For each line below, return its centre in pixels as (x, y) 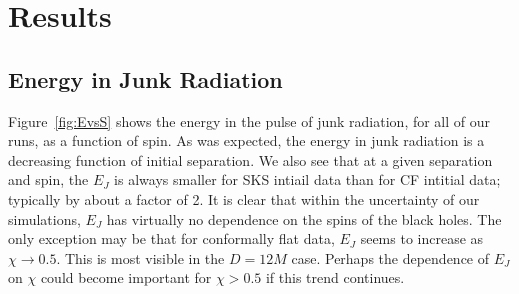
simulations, (44, 218)
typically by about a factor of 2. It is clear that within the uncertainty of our (244, 198)
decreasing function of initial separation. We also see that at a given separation (250, 159)
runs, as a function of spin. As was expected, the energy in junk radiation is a (246, 140)
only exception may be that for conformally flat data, (171, 238)
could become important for (126, 277)
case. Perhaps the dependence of (390, 257)
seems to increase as (422, 238)
